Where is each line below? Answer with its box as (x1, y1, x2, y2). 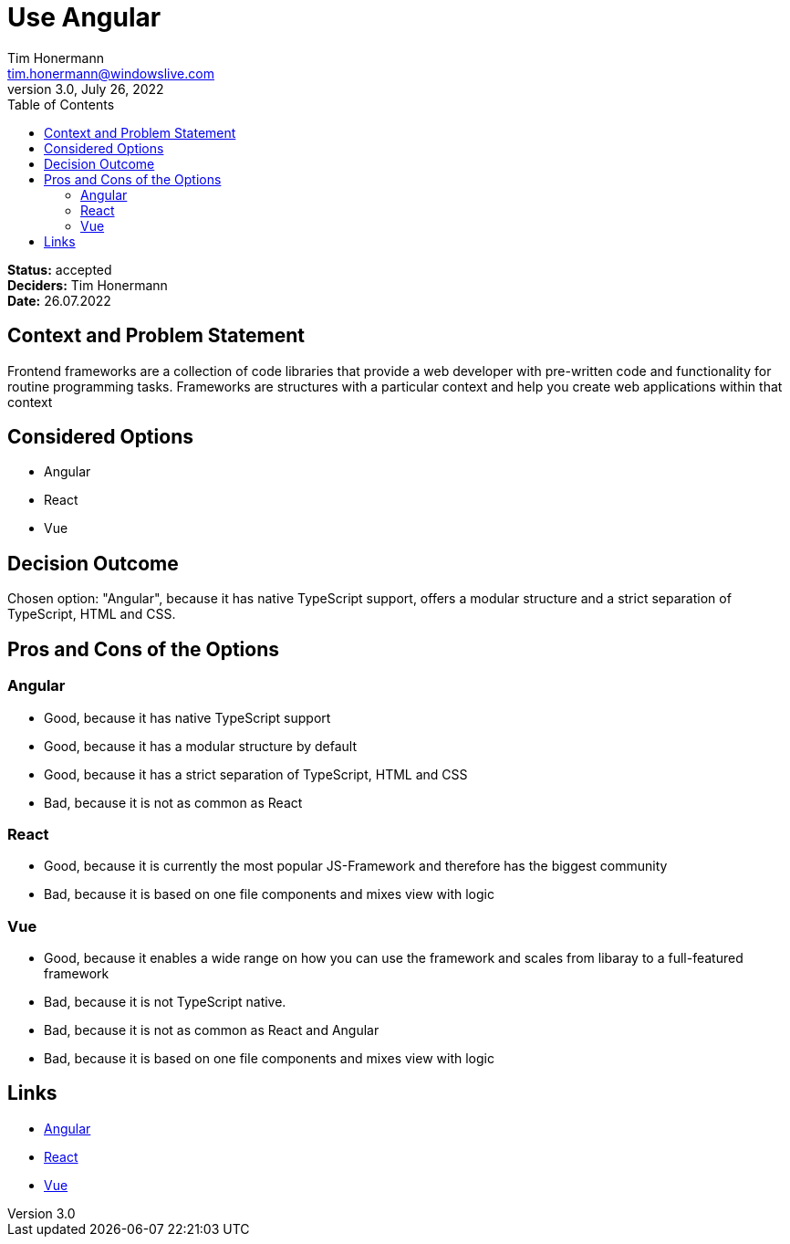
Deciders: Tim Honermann (7, 277, 168, 293)
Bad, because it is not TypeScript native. (44, 994, 286, 1009)
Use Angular (7, 2, 161, 33)
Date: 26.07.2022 (7, 292, 111, 308)
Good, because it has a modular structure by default (44, 737, 358, 754)
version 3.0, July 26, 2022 (7, 80, 164, 97)
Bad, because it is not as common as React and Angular (44, 1022, 379, 1038)
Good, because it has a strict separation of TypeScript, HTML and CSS (44, 766, 468, 782)
